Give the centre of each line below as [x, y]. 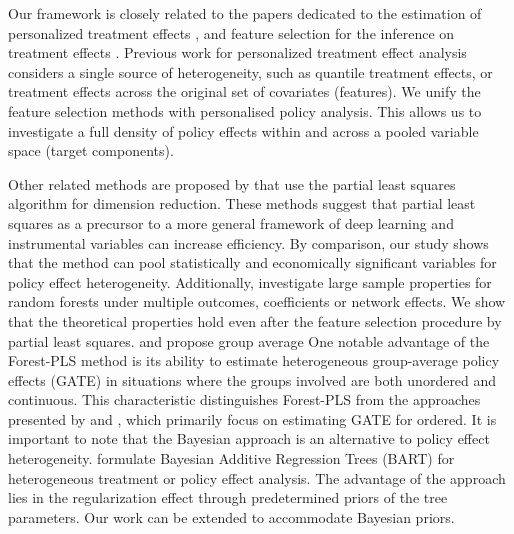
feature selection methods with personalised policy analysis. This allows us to [245, 110]
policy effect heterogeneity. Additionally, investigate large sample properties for [250, 281]
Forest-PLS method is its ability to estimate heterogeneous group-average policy [254, 360]
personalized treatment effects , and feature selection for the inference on [231, 32]
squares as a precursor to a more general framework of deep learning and [231, 222]
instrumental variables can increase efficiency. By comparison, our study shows [248, 242]
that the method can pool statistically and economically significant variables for [252, 262]
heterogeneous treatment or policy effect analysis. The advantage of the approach [257, 477]
